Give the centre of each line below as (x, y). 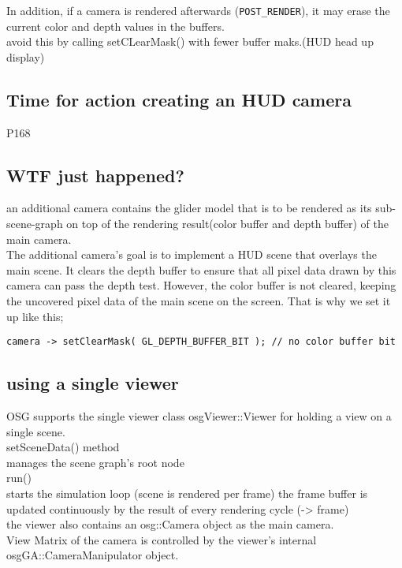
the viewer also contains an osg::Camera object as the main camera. (170, 524)
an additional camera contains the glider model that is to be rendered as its (189, 208)
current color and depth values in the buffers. (115, 26)
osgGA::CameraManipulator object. (93, 555)
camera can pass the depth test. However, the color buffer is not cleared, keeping (201, 285)
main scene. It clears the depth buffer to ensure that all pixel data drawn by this (201, 269)
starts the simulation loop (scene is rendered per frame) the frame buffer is (187, 493)
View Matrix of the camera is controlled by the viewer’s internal (162, 539)
